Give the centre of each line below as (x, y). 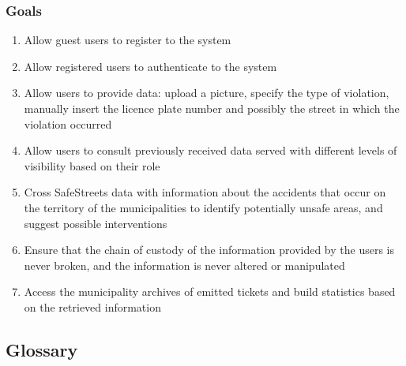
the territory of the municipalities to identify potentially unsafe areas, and (203, 207)
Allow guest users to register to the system (128, 40)
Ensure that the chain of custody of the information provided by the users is (209, 250)
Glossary (42, 349)
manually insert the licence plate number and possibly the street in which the (212, 108)
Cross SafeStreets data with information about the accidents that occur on (205, 192)
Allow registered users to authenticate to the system (150, 66)
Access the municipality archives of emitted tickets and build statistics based (210, 291)
